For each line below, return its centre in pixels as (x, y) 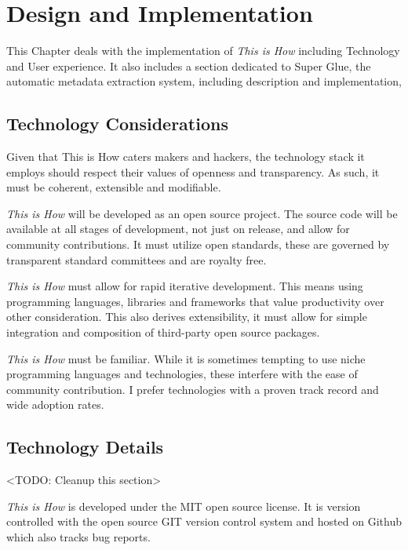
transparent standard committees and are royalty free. (137, 259)
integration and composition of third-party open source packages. (163, 332)
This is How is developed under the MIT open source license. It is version (184, 506)
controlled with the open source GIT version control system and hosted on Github (204, 521)
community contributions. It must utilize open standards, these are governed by (198, 244)
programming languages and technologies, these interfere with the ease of (182, 374)
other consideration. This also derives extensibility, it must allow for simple (187, 317)
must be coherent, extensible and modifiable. (114, 187)
